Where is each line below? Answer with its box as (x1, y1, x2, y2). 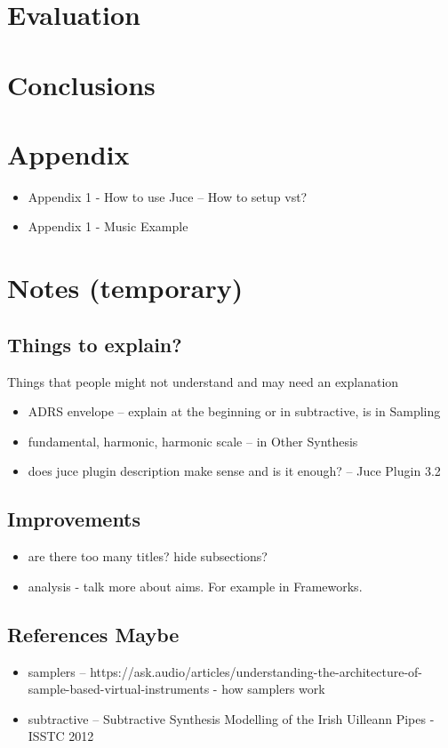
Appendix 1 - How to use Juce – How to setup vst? (28, 187, 308, 205)
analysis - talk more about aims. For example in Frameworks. (28, 576, 363, 595)
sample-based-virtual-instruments (28, 680, 210, 698)
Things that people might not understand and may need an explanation (7, 372, 399, 390)
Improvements (7, 505, 141, 533)
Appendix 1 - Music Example (28, 217, 188, 236)
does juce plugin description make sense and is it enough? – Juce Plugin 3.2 (28, 462, 441, 480)
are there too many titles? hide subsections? (28, 547, 268, 566)
